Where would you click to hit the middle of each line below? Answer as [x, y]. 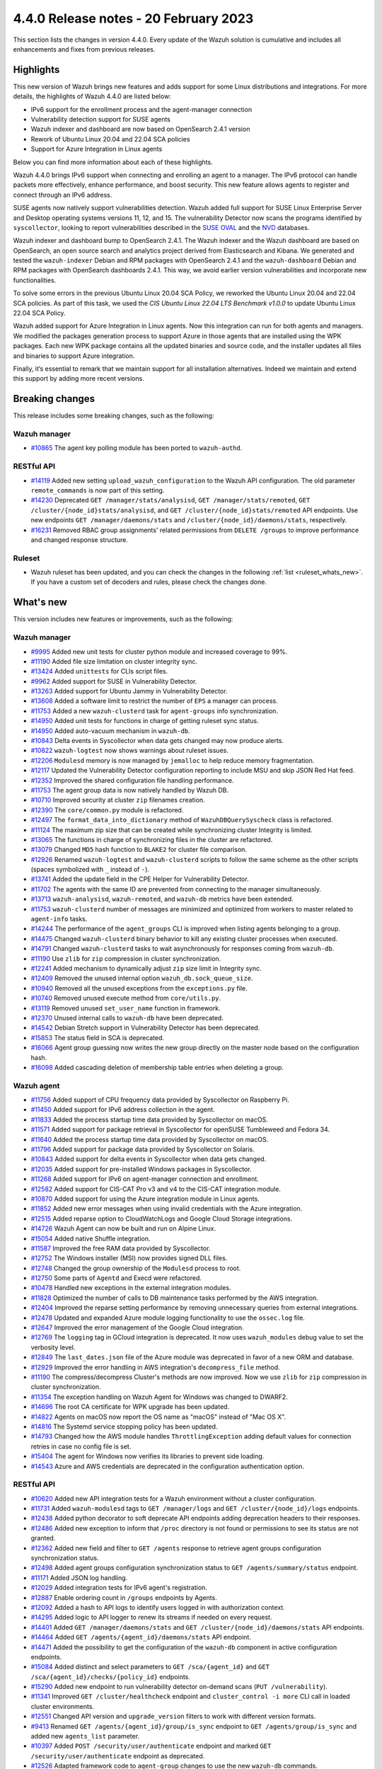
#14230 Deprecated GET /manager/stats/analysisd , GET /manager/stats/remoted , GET [170, 500]
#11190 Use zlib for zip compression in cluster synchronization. [126, 958]
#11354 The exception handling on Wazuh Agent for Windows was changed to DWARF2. [159, 1397]
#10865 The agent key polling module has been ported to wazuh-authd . [137, 448]
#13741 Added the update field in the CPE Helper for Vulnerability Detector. [140, 879]
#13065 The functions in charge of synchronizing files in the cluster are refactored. [152, 839]
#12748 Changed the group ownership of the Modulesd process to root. [136, 1268]
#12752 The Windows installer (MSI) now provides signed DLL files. [129, 1258]
